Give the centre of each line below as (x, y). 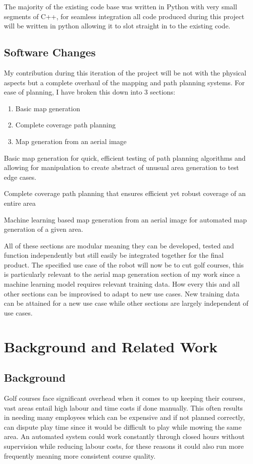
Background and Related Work (111, 346)
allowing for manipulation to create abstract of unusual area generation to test (122, 167)
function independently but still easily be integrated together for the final (114, 255)
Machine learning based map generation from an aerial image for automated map (126, 219)
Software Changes (50, 52)
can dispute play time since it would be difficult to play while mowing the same (123, 427)
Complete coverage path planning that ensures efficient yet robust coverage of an (125, 193)
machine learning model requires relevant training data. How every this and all (122, 284)
